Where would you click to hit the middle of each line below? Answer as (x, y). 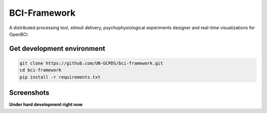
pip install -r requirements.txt (60, 77)
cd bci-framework (41, 70)
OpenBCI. (19, 34)
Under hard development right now (46, 105)
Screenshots (29, 93)
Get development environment (57, 49)
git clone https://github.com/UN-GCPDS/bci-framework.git (91, 63)
